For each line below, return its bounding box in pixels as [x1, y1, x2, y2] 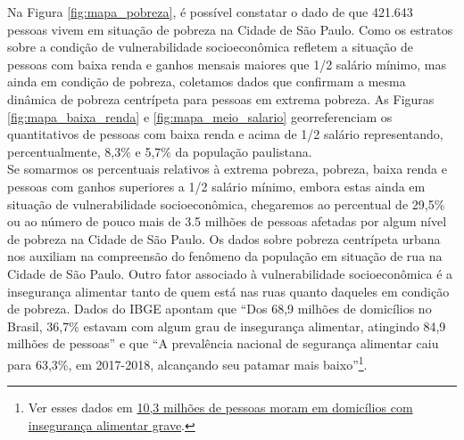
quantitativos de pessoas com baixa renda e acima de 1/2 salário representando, [7, 125, 443, 143]
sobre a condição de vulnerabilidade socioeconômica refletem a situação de [7, 37, 413, 56]
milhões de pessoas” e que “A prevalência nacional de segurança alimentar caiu [7, 334, 439, 353]
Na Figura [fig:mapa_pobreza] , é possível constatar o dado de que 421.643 [7, 3, 413, 20]
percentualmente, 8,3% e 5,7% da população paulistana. [7, 142, 312, 160]
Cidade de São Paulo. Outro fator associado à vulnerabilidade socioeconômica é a [7, 264, 453, 282]
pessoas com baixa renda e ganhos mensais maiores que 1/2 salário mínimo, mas [7, 54, 446, 73]
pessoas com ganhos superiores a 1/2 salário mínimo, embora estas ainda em [7, 176, 426, 195]
